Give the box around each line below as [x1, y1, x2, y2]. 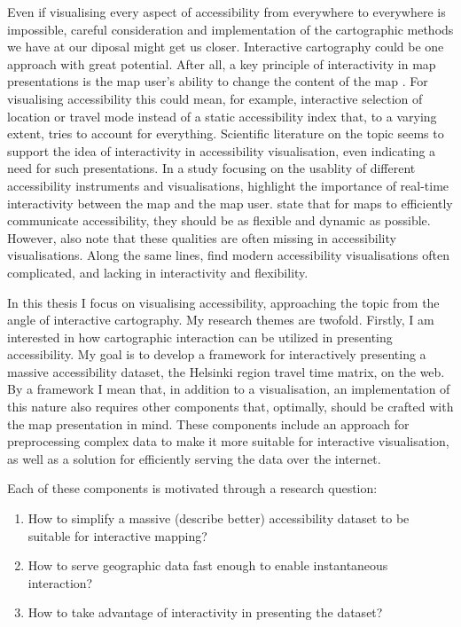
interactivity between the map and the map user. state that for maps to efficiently [7, 193, 453, 212]
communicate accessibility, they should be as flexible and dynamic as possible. [7, 211, 431, 230]
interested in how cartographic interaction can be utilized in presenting [7, 327, 393, 346]
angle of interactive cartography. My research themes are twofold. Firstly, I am [7, 310, 434, 329]
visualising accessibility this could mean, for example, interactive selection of [7, 89, 423, 107]
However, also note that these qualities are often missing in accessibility [7, 228, 396, 247]
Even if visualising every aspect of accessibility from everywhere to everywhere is [7, 3, 446, 20]
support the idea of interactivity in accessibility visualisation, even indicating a [7, 141, 436, 160]
